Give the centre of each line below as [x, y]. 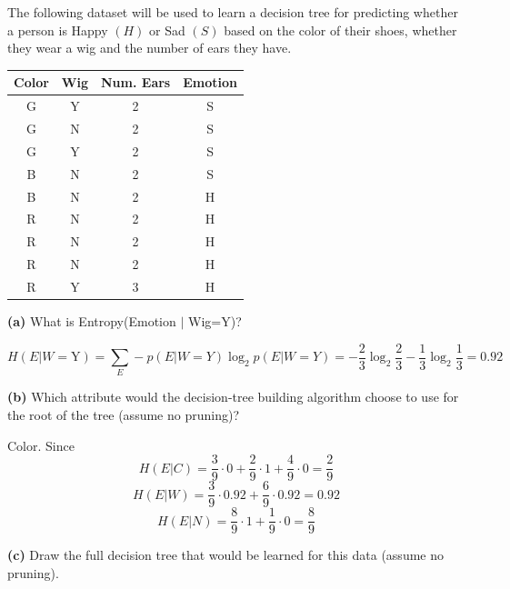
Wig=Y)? [215, 320]
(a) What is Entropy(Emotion [92, 320]
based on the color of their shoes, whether [340, 30]
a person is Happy [58, 30]
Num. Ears [136, 82]
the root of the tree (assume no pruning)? [123, 414]
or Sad [167, 30]
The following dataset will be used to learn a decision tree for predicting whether [233, 12]
